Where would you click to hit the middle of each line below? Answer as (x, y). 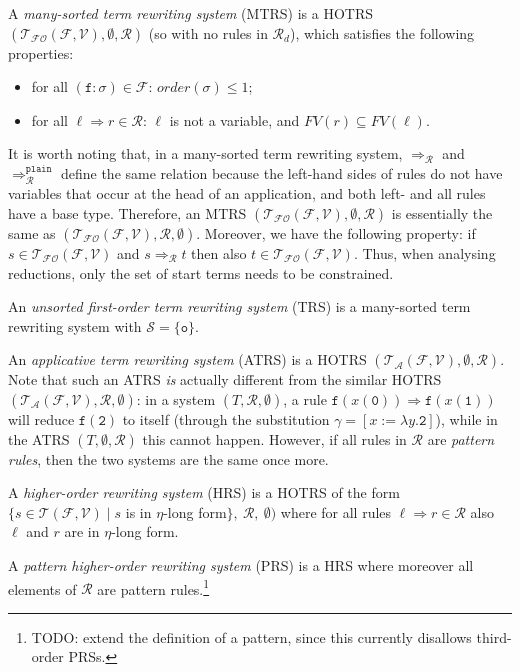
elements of (42, 588)
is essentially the (442, 212)
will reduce (41, 418)
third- (494, 636)
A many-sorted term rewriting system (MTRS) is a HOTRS (191, 13)
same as (32, 232)
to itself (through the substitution (226, 418)
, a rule (305, 398)
